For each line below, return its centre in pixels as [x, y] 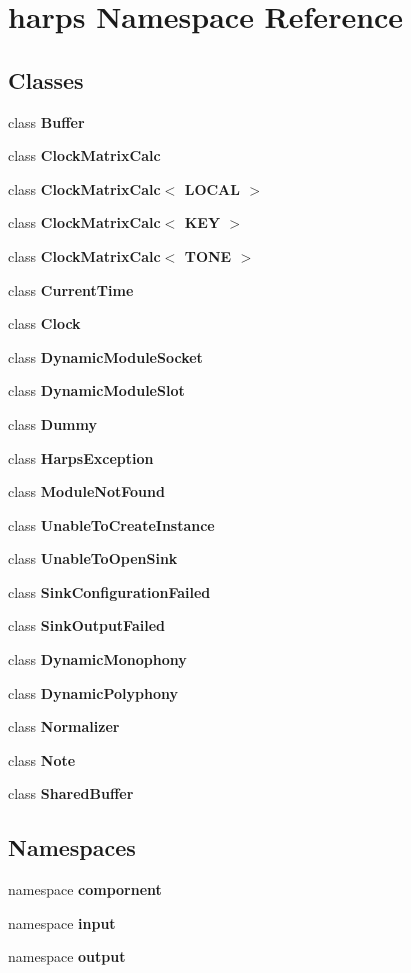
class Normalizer [64, 726]
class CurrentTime [71, 289]
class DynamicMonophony [97, 659]
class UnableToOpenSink [93, 558]
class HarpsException [81, 457]
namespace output [67, 956]
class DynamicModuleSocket [105, 356]
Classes [46, 79]
